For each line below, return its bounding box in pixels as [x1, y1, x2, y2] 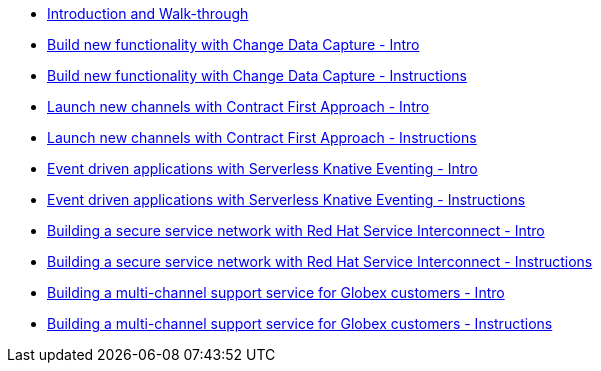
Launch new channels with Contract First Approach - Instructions [47, 129, 477, 146]
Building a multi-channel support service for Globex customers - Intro [47, 284, 505, 301]
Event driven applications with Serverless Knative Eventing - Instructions [47, 191, 526, 208]
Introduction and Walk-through [47, 5, 249, 22]
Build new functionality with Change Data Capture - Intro [47, 36, 420, 53]
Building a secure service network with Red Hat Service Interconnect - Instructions [47, 253, 593, 270]
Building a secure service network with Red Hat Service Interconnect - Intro [47, 222, 545, 239]
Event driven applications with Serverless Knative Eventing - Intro [47, 160, 478, 177]
